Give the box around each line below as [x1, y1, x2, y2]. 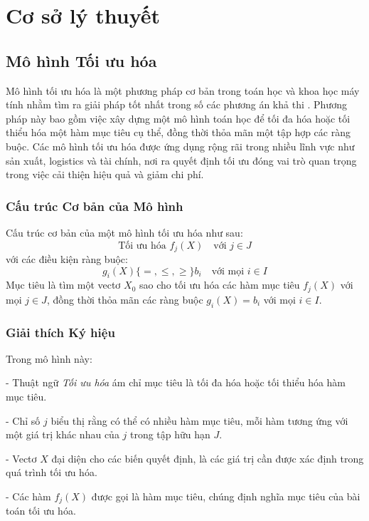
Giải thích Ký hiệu [6, 323, 115, 341]
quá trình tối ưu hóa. [6, 465, 97, 480]
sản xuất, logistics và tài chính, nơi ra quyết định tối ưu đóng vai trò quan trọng [6, 153, 357, 167]
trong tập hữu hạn [129, 427, 210, 442]
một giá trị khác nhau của [6, 427, 119, 442]
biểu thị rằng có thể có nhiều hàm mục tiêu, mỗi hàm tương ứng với [50, 413, 348, 428]
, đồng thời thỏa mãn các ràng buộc [46, 292, 203, 306]
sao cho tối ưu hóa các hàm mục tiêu [139, 277, 300, 292]
